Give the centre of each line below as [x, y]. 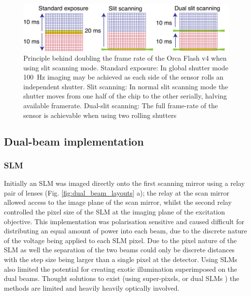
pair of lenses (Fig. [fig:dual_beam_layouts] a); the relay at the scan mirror [117, 192]
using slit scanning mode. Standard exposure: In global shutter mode [126, 67]
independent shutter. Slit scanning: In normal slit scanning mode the [126, 86]
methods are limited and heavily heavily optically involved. [92, 288]
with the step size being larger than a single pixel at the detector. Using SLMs [121, 259]
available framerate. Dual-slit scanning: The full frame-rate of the [121, 106]
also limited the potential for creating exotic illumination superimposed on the [121, 269]
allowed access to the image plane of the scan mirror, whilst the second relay [118, 202]
